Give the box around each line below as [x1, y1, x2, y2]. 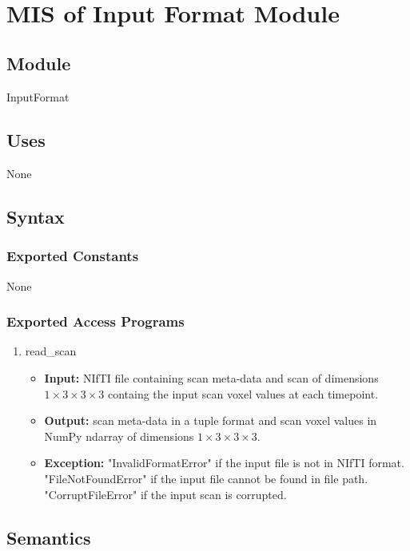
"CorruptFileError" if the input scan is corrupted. [44, 486, 287, 502]
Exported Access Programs [6, 311, 185, 331]
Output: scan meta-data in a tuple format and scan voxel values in [44, 412, 377, 429]
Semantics [6, 525, 91, 549]
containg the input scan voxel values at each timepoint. [107, 385, 379, 402]
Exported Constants [6, 246, 139, 266]
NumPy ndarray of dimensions [44, 427, 194, 444]
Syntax [6, 204, 65, 228]
